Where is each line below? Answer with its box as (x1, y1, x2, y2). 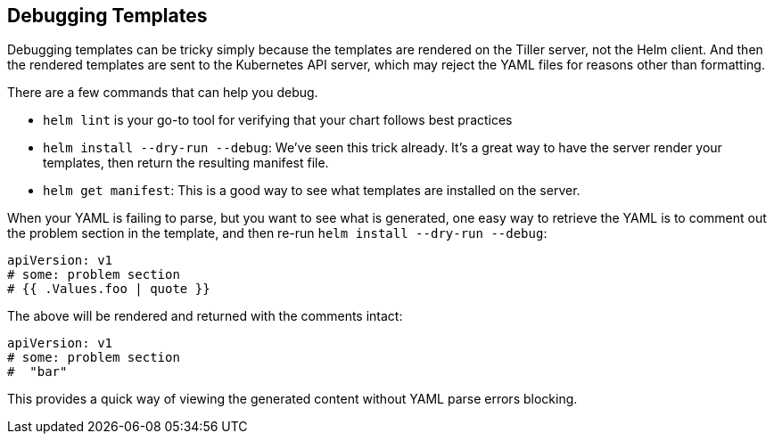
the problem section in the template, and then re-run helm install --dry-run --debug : (7, 225, 548, 241)
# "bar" (7, 364, 68, 380)
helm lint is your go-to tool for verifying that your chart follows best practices (43, 112, 513, 128)
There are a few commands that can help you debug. (7, 85, 318, 101)
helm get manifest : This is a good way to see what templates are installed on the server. (43, 183, 580, 199)
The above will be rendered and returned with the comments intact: (7, 308, 403, 324)
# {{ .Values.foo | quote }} (7, 282, 210, 297)
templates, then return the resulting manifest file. (43, 155, 329, 171)
